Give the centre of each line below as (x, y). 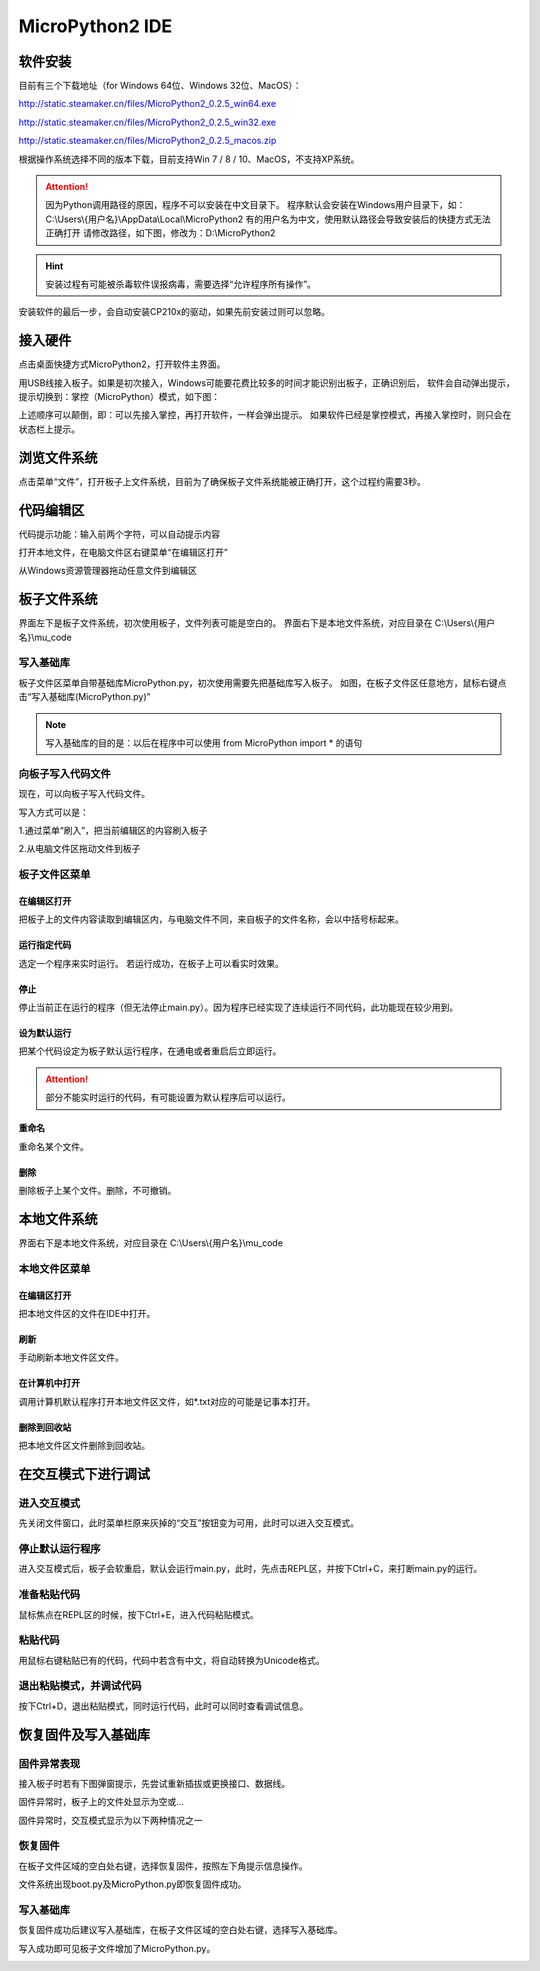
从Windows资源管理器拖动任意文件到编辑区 (108, 571)
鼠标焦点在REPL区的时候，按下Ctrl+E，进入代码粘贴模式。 (138, 1614)
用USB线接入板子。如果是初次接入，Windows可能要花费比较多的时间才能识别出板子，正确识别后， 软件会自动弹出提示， (266, 382)
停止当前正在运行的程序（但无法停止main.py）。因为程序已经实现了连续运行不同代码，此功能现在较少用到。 (238, 1007)
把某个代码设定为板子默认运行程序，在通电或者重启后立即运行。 (150, 1051)
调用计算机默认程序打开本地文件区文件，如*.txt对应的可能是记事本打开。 (167, 1401)
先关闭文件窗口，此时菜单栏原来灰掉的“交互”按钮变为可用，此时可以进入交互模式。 (189, 1523)
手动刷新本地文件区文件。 (71, 1357)
